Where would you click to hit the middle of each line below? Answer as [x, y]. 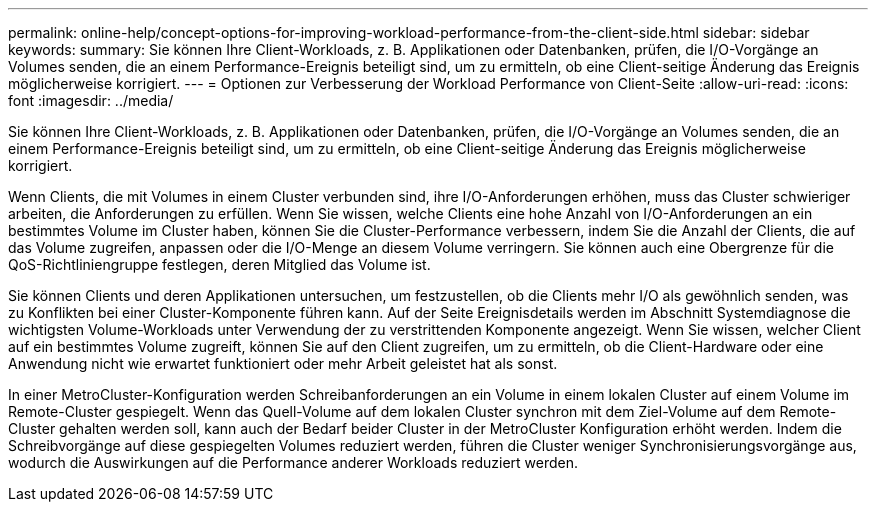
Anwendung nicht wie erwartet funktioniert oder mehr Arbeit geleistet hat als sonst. [283, 363]
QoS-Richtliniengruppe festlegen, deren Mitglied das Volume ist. [219, 264]
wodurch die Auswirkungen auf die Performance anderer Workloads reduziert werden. [293, 462]
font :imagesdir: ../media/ [91, 100]
